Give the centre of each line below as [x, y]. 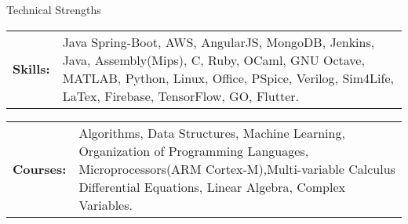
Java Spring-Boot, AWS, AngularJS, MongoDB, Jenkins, [219, 42]
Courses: [40, 168]
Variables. [106, 204]
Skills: [31, 69]
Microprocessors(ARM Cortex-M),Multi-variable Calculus [237, 168]
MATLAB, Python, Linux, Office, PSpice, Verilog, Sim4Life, [228, 78]
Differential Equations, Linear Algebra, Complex [212, 186]
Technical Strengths [54, 9]
